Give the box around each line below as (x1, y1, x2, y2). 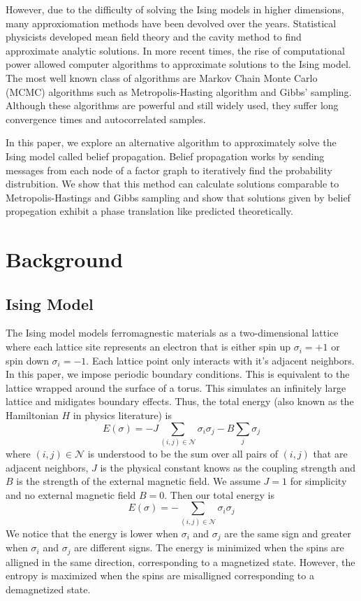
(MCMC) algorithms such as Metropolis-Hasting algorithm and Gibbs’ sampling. (6, 84, 352, 99)
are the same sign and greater (224, 525, 351, 540)
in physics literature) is (73, 408, 172, 423)
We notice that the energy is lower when (6, 525, 179, 540)
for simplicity (290, 474, 347, 488)
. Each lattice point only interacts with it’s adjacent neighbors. (86, 353, 355, 367)
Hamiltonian (6, 408, 59, 423)
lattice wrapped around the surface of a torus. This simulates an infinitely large (6, 380, 346, 395)
